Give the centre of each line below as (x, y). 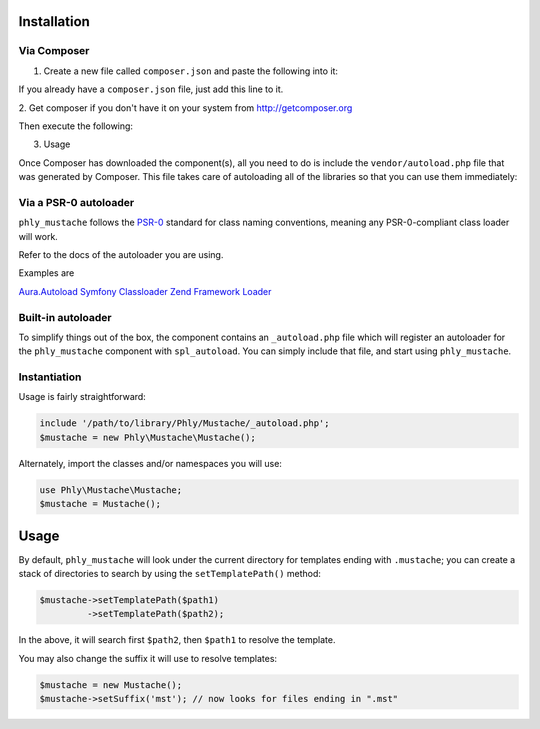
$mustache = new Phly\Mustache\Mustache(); (148, 437)
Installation (54, 21)
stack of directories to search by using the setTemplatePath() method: (170, 574)
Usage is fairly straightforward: (82, 397)
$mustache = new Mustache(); (111, 684)
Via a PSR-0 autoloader (76, 202)
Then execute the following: (76, 126)
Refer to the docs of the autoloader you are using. (121, 255)
